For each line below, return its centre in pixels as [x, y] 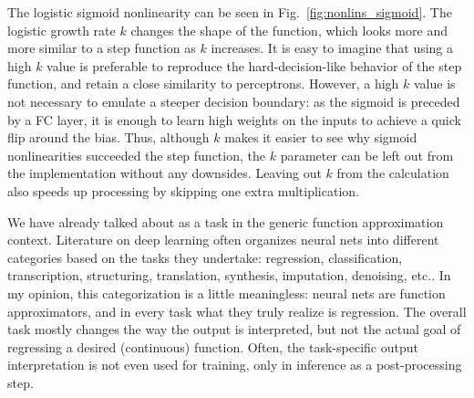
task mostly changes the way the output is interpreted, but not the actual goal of [234, 329]
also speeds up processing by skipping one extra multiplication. [183, 190]
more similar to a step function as [102, 48]
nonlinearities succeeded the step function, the [136, 155]
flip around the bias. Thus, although [108, 137]
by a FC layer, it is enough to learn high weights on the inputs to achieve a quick [234, 119]
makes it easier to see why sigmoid [321, 137]
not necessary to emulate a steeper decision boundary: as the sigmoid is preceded [234, 101]
